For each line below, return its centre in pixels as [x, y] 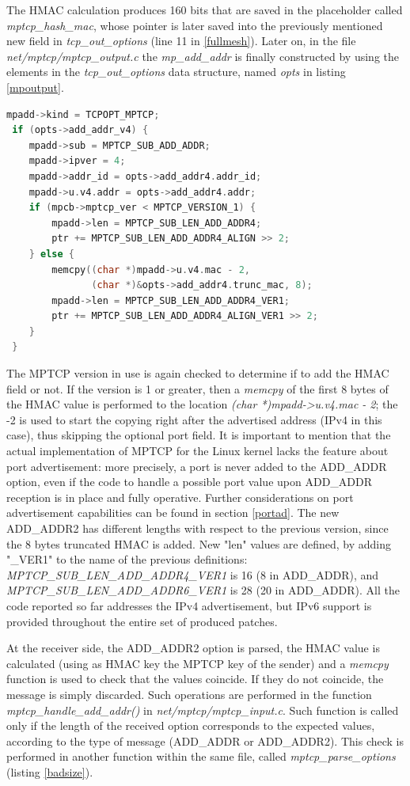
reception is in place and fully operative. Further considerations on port [180, 497]
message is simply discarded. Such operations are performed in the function [189, 694]
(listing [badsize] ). [50, 771]
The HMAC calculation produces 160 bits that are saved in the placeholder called [205, 9]
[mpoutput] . [35, 87]
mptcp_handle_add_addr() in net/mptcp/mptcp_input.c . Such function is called [203, 710]
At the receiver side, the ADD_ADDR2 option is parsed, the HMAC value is [193, 648]
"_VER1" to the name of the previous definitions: [127, 559]
